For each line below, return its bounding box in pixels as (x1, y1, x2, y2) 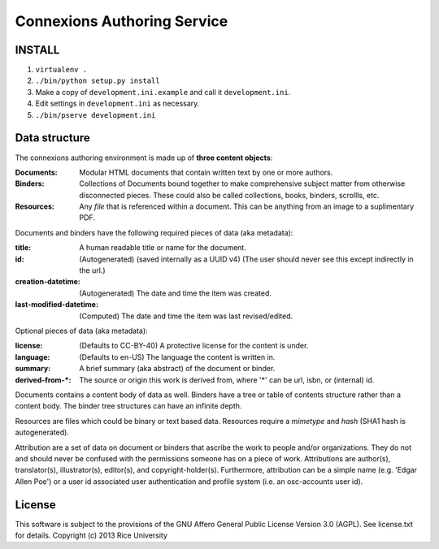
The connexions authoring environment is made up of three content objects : (15, 153, 273, 162)
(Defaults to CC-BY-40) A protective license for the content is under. (79, 341, 309, 351)
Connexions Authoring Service (15, 12, 228, 30)
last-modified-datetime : (15, 300, 99, 309)
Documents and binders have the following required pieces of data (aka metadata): (15, 227, 293, 237)
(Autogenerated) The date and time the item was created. (79, 288, 272, 298)
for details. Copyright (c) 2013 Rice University (15, 530, 168, 540)
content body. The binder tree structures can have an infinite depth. (15, 401, 242, 411)
